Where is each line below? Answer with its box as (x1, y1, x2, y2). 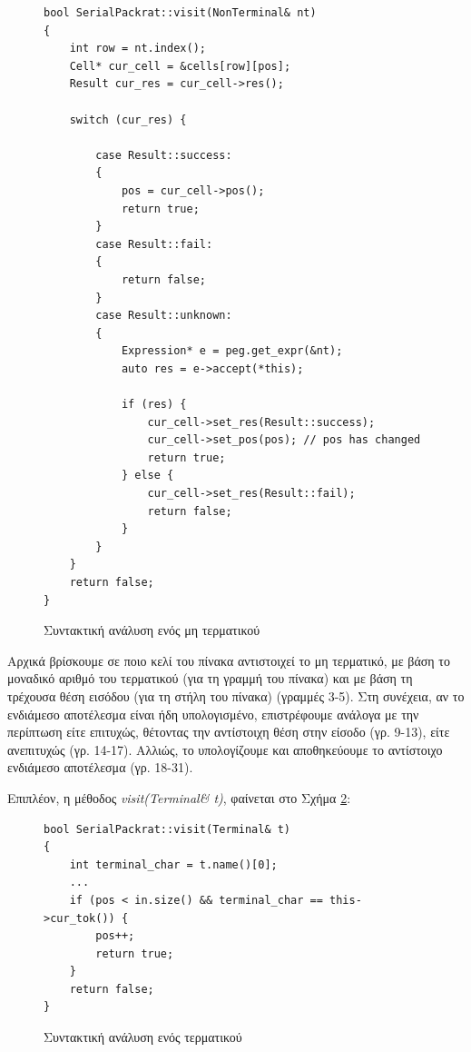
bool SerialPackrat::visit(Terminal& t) (44, 822, 291, 836)
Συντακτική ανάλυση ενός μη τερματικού (44, 620, 260, 640)
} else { (121, 469, 174, 482)
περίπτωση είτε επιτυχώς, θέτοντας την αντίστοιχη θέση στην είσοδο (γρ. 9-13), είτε (7, 722, 450, 741)
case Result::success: (95, 148, 232, 162)
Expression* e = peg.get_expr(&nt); (121, 344, 343, 358)
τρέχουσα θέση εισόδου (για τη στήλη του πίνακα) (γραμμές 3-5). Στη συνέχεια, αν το (7, 686, 465, 705)
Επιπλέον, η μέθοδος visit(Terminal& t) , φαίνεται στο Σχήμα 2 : (7, 788, 351, 807)
